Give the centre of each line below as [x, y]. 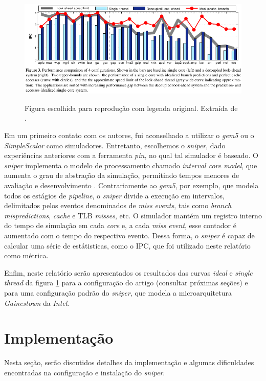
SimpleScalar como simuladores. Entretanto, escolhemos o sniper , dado [115, 145]
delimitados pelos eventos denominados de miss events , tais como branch [118, 205]
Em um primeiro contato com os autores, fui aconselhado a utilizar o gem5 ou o [129, 135]
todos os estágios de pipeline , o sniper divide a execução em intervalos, [114, 195]
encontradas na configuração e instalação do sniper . [85, 372]
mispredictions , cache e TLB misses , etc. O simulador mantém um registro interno [133, 215]
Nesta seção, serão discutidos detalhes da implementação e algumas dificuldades [129, 362]
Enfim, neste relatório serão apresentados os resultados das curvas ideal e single [128, 272]
